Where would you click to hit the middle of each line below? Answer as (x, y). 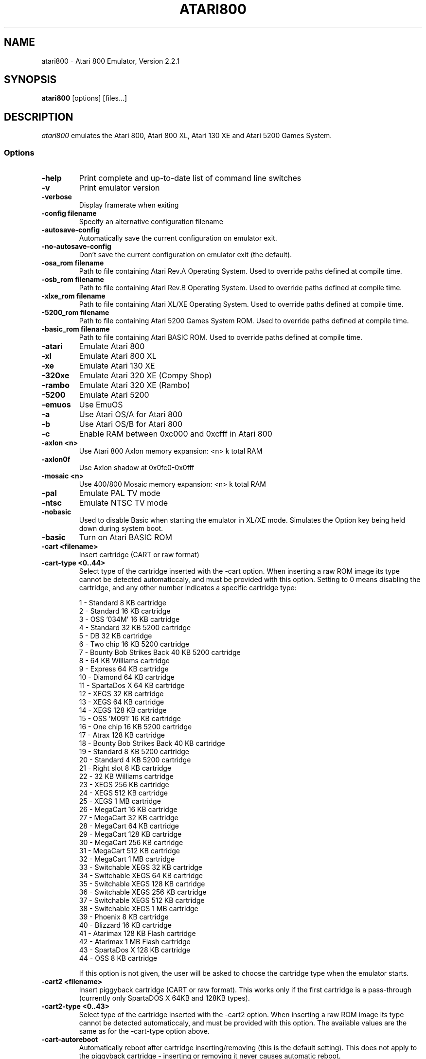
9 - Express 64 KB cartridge (124, 669)
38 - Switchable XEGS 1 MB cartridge (139, 909)
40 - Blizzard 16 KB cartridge (125, 925)
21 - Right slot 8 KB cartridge (125, 768)
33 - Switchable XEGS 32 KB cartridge (141, 867)
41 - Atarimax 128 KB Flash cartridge (137, 934)
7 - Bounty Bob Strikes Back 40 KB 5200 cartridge (160, 653)
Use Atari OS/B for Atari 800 (131, 424)
